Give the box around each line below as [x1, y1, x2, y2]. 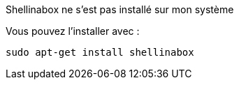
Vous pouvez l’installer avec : [6, 25, 140, 37]
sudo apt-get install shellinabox [6, 47, 194, 58]
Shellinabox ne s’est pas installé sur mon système [6, 3, 234, 15]
